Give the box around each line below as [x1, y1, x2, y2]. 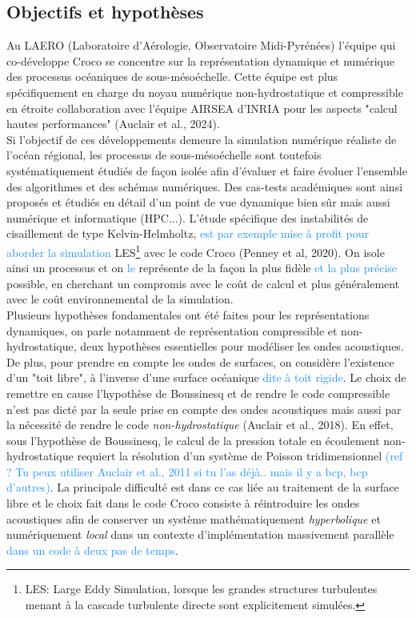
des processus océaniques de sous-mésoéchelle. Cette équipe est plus [6, 68, 338, 85]
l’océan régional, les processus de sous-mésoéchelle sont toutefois [6, 146, 322, 163]
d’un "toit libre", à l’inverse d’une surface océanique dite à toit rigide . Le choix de [6, 369, 406, 386]
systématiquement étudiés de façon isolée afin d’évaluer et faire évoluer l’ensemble [6, 162, 407, 179]
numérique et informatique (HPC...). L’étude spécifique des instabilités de [6, 209, 369, 226]
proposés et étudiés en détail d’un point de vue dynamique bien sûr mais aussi [6, 194, 390, 211]
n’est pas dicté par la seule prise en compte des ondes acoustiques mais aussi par [6, 400, 402, 417]
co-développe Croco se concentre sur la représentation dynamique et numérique [6, 52, 394, 69]
